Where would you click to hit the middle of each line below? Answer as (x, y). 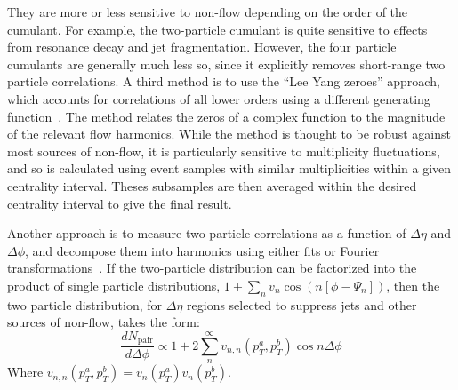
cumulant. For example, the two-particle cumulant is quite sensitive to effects (217, 29)
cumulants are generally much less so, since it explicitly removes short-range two (226, 64)
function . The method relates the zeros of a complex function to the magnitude (226, 116)
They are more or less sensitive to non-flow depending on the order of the (208, 12)
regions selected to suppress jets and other (302, 304)
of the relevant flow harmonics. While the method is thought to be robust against (229, 134)
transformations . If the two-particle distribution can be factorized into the (212, 268)
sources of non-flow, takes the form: (104, 322)
